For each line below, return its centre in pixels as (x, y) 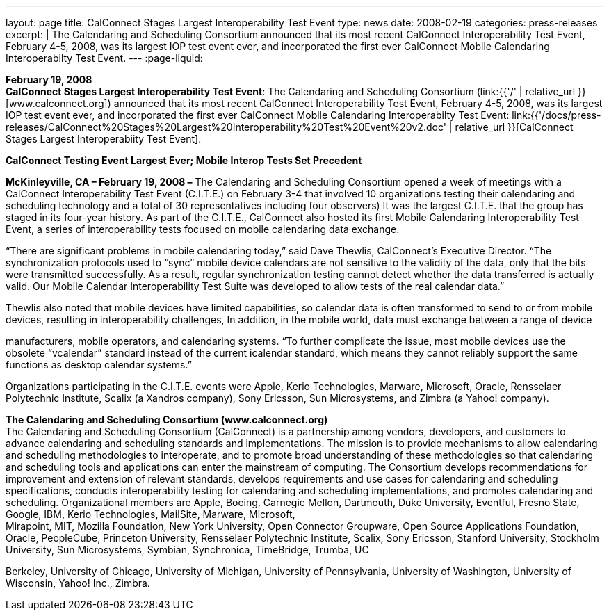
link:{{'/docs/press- (557, 115)
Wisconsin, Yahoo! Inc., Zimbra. (78, 583)
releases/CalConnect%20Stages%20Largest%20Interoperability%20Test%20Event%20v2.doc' (226, 127)
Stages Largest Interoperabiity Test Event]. (104, 139)
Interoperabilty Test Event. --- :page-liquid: (104, 58)
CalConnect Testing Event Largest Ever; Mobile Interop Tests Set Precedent (184, 160)
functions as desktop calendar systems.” (99, 365)
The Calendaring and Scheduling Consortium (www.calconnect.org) (167, 420)
